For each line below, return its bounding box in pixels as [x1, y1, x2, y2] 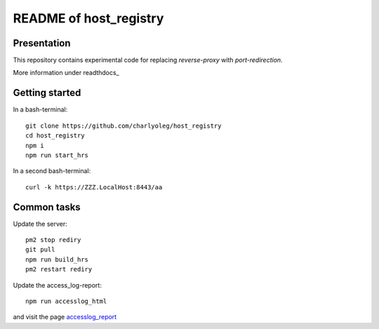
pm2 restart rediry [25, 265, 93, 274]
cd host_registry [25, 132, 85, 140]
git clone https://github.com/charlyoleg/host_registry [25, 121, 222, 130]
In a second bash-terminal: [13, 167, 91, 175]
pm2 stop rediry [25, 236, 81, 243]
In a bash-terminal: [13, 105, 68, 114]
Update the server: [13, 220, 68, 228]
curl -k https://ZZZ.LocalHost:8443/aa [25, 183, 163, 191]
